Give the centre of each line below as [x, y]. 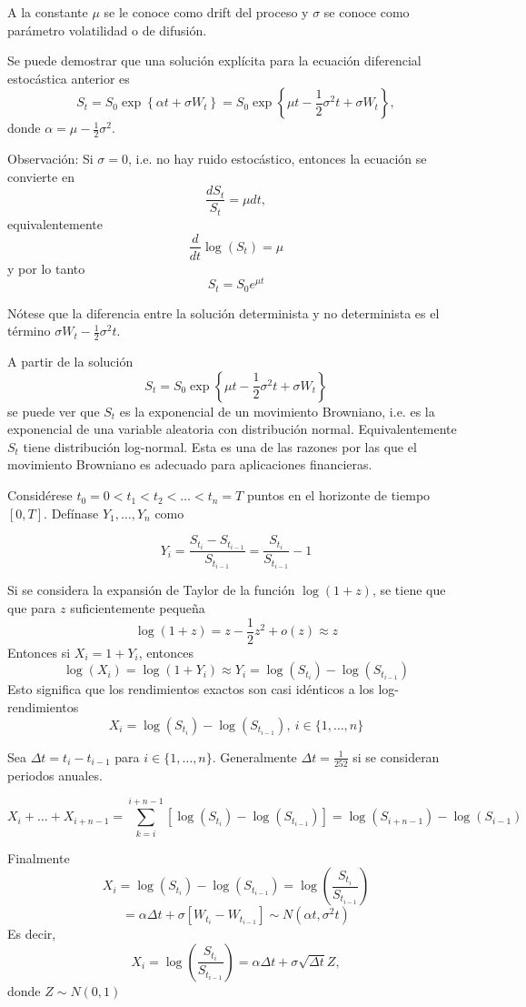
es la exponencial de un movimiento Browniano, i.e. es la [277, 411]
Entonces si [39, 652]
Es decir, [32, 934]
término [29, 331]
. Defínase [71, 513]
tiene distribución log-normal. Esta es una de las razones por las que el [220, 446]
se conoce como [367, 12]
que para [32, 608]
